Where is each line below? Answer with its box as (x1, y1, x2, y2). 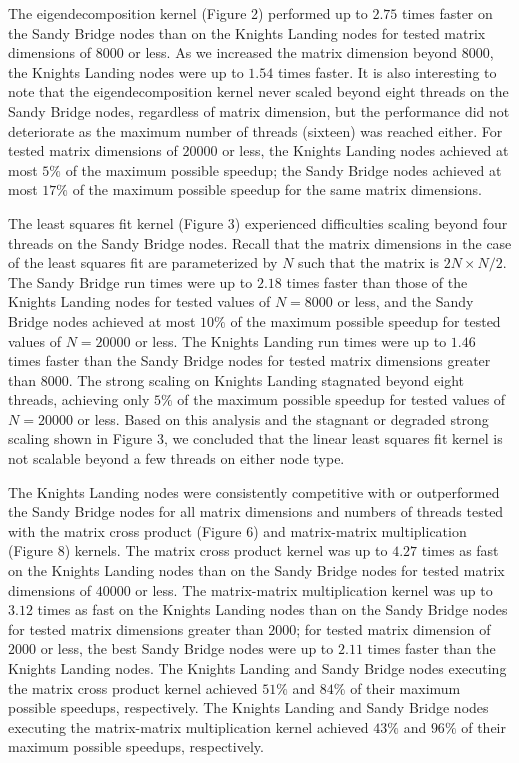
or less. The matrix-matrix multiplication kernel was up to (135, 579, 493, 600)
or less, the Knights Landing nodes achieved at (222, 140, 509, 161)
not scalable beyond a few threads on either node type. (8, 448, 345, 469)
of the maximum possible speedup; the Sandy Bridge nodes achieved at (65, 159, 502, 180)
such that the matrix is (298, 252, 440, 273)
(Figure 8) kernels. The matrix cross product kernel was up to (8, 540, 388, 561)
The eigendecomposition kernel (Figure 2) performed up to (8, 3, 368, 23)
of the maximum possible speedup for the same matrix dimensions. (72, 179, 482, 200)
